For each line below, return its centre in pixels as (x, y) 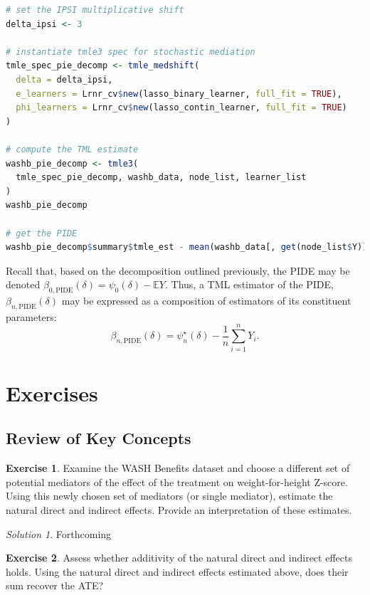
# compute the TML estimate (72, 149)
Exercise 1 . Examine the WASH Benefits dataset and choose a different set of (178, 468)
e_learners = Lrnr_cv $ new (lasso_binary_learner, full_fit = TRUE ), (179, 94)
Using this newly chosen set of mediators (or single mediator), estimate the (169, 496)
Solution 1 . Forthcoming (59, 533)
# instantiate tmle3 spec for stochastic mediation (131, 52)
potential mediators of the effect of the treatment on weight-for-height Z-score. (177, 481)
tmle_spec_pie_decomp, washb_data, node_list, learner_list (161, 178)
